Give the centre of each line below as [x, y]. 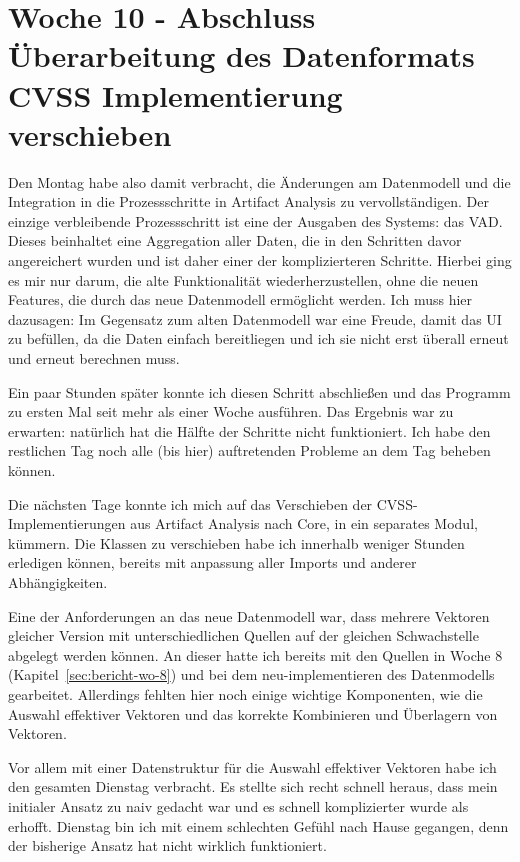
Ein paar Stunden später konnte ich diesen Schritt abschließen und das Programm [259, 391]
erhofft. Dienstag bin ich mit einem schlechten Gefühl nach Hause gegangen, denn [258, 825]
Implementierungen [67, 523]
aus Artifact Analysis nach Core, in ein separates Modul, [304, 523]
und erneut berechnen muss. [94, 358]
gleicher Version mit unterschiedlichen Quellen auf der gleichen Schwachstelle [243, 635]
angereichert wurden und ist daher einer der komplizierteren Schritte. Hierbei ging [260, 260]
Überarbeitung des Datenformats [241, 55]
